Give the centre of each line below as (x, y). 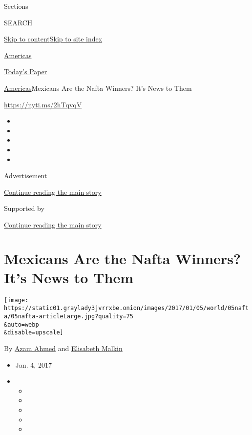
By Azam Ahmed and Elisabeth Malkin (63, 348)
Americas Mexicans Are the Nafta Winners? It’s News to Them (98, 88)
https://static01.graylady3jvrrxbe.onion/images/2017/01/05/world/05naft (126, 308)
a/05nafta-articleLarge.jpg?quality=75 (69, 317)
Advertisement (26, 176)
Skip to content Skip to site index (53, 39)
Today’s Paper (26, 72)
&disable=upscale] (34, 333)
